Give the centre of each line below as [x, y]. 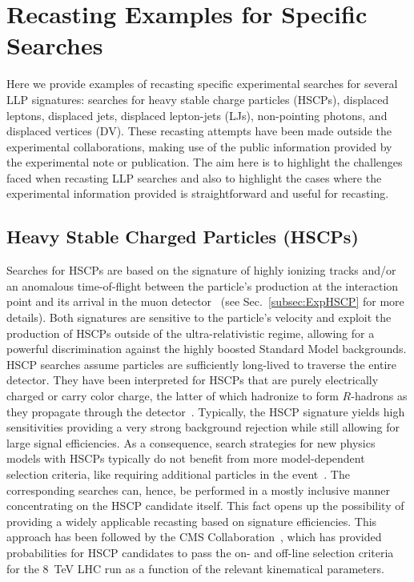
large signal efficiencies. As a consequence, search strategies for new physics [191, 442]
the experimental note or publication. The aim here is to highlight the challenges [205, 162]
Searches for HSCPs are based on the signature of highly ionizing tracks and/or [201, 270]
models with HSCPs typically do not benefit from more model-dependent [186, 458]
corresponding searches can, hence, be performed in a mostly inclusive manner [198, 490]
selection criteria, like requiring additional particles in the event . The [178, 474]
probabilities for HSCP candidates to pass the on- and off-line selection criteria [200, 552]
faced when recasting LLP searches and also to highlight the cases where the [194, 177]
